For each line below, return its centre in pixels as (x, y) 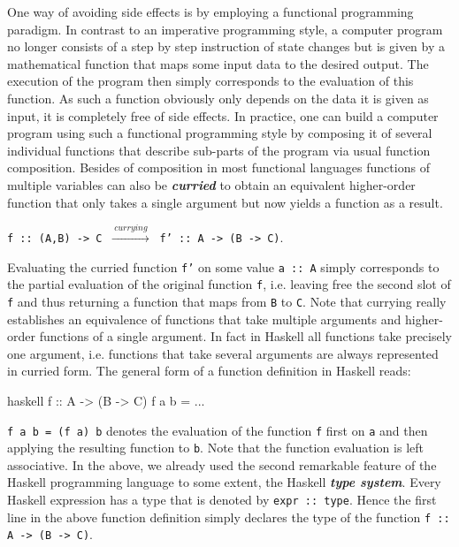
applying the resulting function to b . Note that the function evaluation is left (215, 448)
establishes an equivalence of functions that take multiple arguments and (204, 319)
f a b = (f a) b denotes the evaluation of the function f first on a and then (218, 430)
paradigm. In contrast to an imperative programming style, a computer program (225, 29)
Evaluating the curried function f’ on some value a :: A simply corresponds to (223, 266)
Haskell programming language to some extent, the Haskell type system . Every (224, 482)
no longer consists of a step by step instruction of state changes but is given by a (226, 46)
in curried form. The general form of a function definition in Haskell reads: (209, 371)
